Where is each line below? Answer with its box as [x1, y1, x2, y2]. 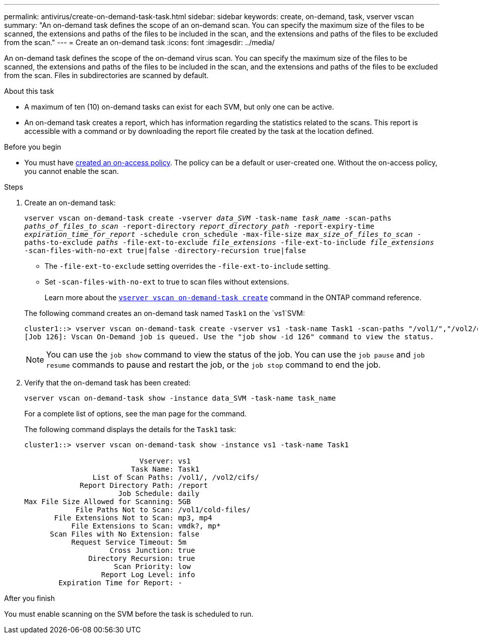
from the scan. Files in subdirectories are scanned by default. [4, 71, 209, 80]
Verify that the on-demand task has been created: [24, 378, 191, 387]
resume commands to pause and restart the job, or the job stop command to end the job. [46, 360, 381, 370]
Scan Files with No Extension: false [50, 530, 200, 538]
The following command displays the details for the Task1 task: [24, 425, 236, 434]
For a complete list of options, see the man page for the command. [24, 409, 247, 418]
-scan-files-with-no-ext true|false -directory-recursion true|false [24, 246, 306, 255]
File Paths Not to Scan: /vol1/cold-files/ [75, 506, 251, 514]
